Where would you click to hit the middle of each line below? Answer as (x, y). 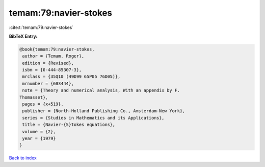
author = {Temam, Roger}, (53, 56)
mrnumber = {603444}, (48, 83)
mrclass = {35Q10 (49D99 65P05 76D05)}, (71, 77)
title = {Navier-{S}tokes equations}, (69, 125)
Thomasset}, (34, 97)
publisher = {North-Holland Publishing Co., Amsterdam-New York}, (104, 111)
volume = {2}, (39, 131)
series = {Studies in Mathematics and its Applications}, (93, 118)
